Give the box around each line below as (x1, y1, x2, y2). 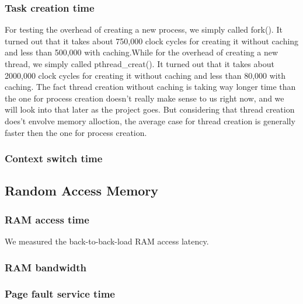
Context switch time (5, 151, 103, 166)
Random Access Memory (5, 181, 159, 200)
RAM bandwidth (5, 260, 87, 274)
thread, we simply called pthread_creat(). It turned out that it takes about (5, 58, 274, 69)
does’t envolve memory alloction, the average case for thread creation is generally (5, 114, 295, 127)
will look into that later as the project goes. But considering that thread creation (5, 103, 295, 116)
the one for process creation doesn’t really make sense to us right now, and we (5, 92, 284, 104)
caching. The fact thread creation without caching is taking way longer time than (5, 81, 296, 93)
